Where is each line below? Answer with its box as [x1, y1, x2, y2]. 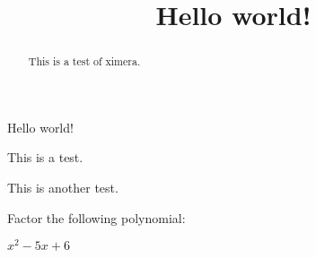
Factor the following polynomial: [7, 208, 186, 227]
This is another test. [7, 178, 118, 197]
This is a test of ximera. [28, 54, 141, 69]
